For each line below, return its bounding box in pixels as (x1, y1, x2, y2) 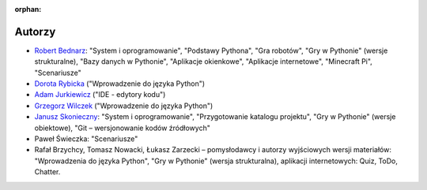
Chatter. (34, 167, 61, 177)
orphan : (14, 5, 42, 13)
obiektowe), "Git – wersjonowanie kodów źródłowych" (34, 123, 211, 132)
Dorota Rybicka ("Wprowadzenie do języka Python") (34, 79, 206, 88)
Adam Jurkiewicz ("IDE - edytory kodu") (34, 90, 166, 99)
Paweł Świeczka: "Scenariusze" (34, 134, 138, 143)
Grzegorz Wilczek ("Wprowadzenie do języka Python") (34, 101, 213, 110)
